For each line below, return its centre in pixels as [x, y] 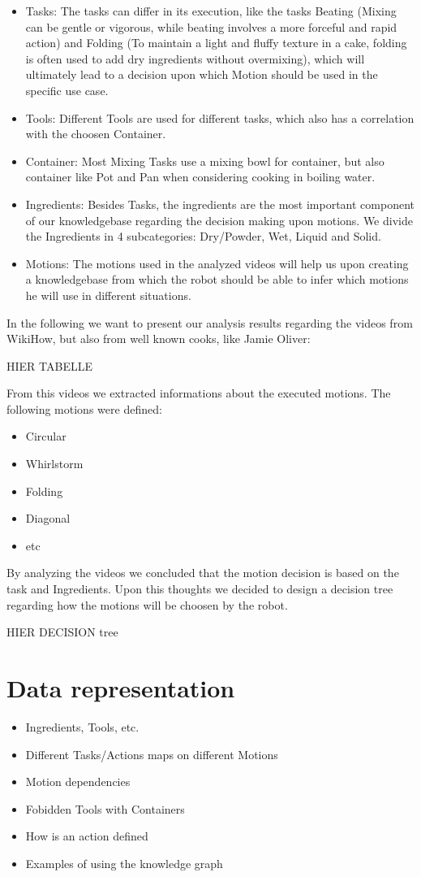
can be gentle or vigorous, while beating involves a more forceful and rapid [211, 26]
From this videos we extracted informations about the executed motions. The [199, 393]
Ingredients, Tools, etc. [82, 726]
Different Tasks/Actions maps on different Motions [152, 754]
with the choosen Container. [96, 134]
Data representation [121, 688]
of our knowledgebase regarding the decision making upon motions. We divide [219, 220]
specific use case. [67, 90]
